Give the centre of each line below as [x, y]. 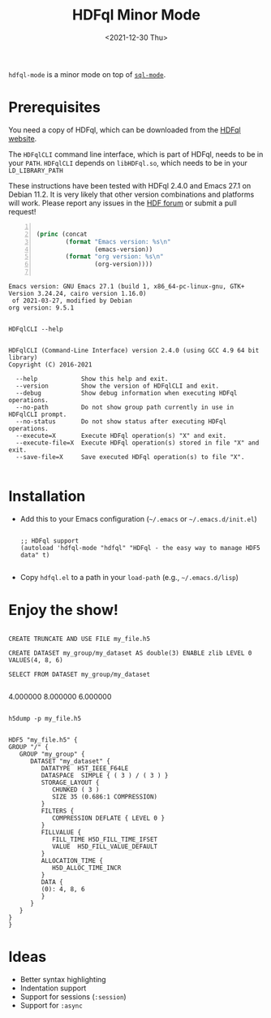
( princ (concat [62, 234]
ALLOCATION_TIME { [72, 860]
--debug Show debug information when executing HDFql [127, 393]
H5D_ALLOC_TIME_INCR [86, 868]
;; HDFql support [49, 541]
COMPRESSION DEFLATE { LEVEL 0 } [108, 818]
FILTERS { [58, 811]
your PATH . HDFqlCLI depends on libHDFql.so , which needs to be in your [128, 162]
